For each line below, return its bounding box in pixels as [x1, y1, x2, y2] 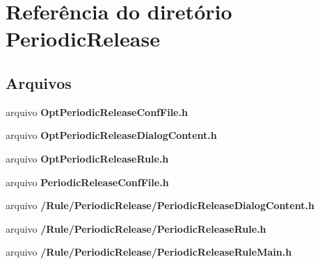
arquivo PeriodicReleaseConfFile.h [6, 174, 169, 189]
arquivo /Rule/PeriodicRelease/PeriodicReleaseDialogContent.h [6, 198, 314, 213]
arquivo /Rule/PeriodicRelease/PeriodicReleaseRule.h [6, 221, 266, 236]
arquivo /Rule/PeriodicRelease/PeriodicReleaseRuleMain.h [6, 245, 292, 259]
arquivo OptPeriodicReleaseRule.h [6, 151, 169, 165]
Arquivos [6, 72, 72, 93]
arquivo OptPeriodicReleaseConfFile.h [6, 104, 188, 119]
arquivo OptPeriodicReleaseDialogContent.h [6, 128, 217, 142]
